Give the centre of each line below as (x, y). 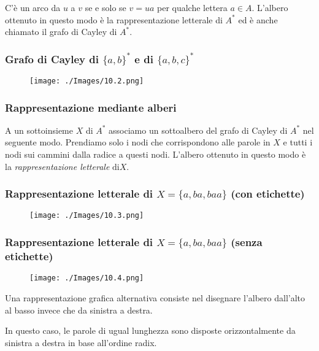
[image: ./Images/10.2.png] (87, 81)
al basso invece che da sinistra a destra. (79, 310)
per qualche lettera (192, 7)
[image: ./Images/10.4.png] (87, 278)
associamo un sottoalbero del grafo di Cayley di (198, 130)
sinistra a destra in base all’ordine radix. (81, 342)
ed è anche (258, 19)
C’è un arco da (33, 7)
